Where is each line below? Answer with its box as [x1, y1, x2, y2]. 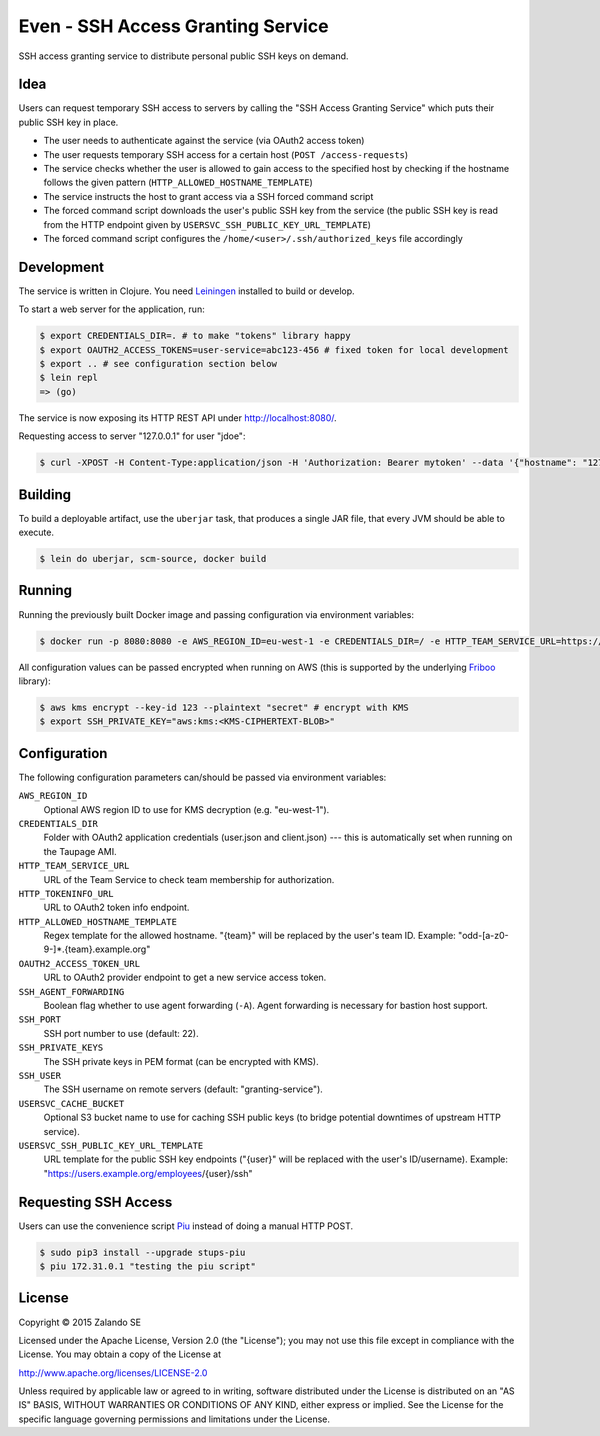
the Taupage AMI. [43, 845, 117, 857]
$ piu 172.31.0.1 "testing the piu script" [39, 1261, 257, 1272]
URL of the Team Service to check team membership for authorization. [43, 873, 335, 885]
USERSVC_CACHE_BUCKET [18, 1098, 125, 1109]
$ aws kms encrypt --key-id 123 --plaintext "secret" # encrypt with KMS [39, 701, 409, 713]
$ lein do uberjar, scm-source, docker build [39, 553, 267, 565]
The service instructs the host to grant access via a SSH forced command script [43, 190, 374, 202]
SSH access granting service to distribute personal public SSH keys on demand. [18, 50, 349, 62]
